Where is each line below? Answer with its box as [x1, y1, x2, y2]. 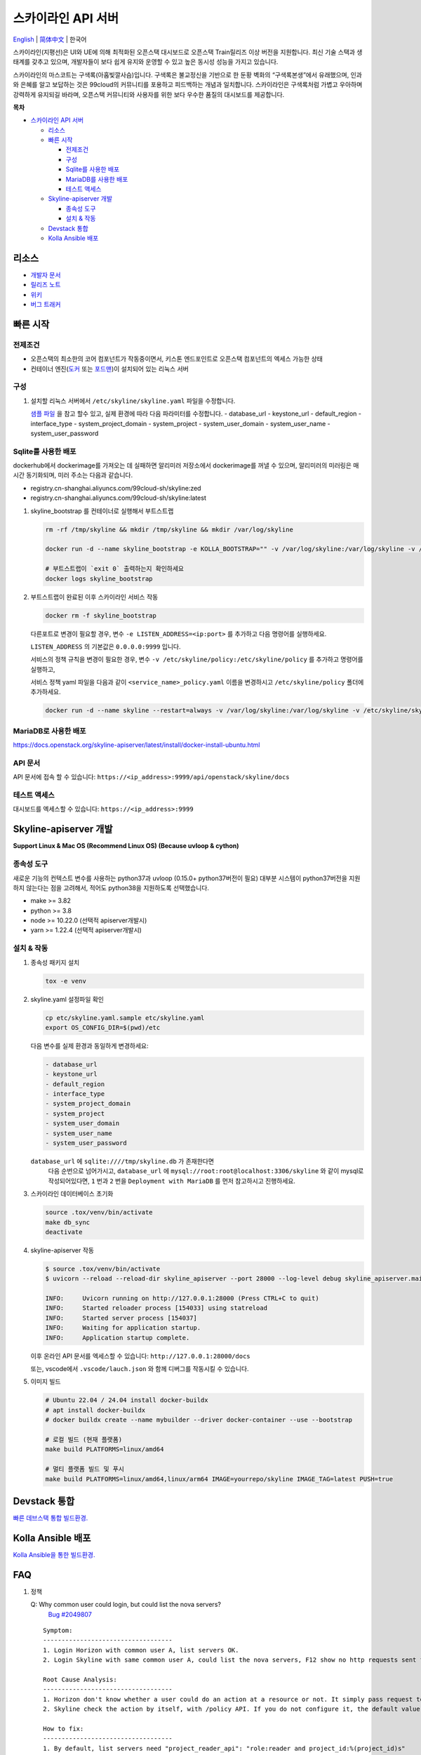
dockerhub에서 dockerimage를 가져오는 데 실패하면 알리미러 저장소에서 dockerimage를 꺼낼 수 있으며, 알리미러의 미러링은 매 [13, 461, 359, 470]
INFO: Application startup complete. [45, 1334, 190, 1342]
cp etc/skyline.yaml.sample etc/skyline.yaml [45, 1014, 205, 1021]
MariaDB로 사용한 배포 [13, 726, 87, 736]
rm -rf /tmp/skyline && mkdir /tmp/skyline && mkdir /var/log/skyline [45, 525, 294, 534]
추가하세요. [30, 688, 61, 696]
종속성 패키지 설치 [30, 958, 80, 967]
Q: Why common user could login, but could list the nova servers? [30, 1601, 221, 1609]
